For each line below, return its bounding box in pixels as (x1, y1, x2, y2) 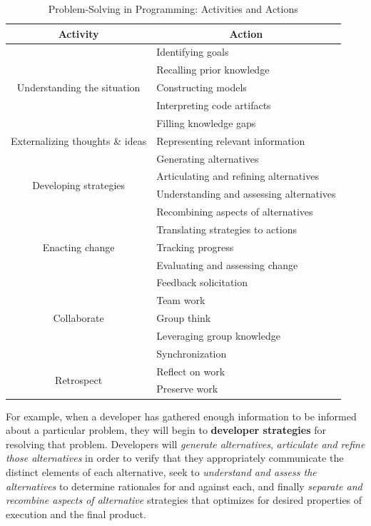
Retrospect (55, 373, 103, 388)
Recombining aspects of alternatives (156, 204, 313, 219)
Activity (58, 26, 99, 41)
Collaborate (53, 310, 104, 325)
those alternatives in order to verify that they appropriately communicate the (6, 450, 344, 465)
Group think (156, 310, 211, 325)
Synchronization (156, 345, 227, 360)
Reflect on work (156, 363, 225, 378)
